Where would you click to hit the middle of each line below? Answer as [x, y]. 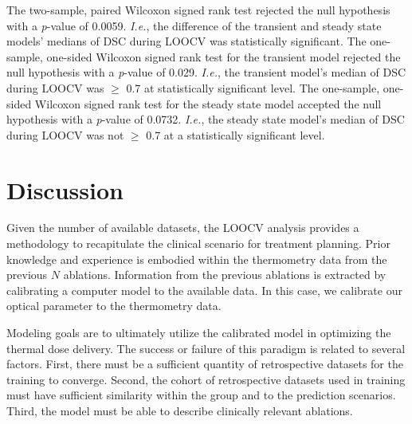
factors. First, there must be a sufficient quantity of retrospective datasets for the [205, 364]
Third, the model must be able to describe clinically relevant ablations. [180, 410]
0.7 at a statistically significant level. [235, 134]
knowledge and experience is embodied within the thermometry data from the [197, 259]
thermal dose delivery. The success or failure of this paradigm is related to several [206, 348]
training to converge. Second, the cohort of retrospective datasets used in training [206, 379]
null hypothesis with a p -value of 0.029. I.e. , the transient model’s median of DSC [206, 72]
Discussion [65, 189]
